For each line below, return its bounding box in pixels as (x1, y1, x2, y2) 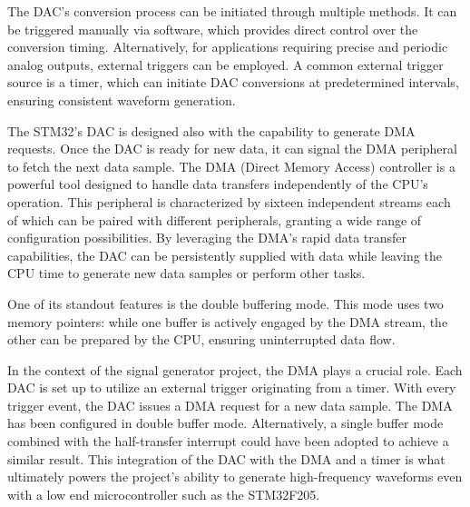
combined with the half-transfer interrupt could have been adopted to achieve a (7, 432, 449, 451)
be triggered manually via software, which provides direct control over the (7, 19, 418, 38)
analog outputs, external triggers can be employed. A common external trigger (7, 55, 444, 74)
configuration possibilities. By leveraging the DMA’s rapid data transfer (7, 228, 407, 247)
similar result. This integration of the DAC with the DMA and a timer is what (7, 449, 446, 468)
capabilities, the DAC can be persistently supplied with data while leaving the (7, 245, 442, 264)
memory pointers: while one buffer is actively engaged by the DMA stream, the (7, 312, 448, 331)
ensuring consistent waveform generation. (7, 90, 236, 109)
